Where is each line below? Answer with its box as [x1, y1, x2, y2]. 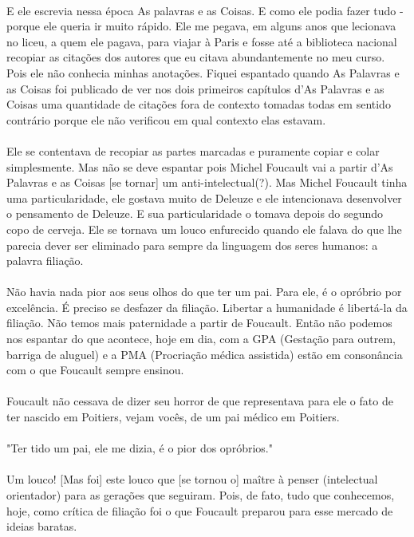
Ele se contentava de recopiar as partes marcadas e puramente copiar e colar [6, 142, 380, 159]
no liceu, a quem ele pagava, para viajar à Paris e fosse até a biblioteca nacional [6, 33, 397, 49]
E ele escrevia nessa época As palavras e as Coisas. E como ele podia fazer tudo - [6, 2, 404, 18]
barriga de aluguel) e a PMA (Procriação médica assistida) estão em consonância [6, 345, 403, 362]
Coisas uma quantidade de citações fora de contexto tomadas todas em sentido [6, 96, 391, 113]
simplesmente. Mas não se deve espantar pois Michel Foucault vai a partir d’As [6, 158, 393, 175]
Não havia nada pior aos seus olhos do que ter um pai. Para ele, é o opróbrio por [6, 283, 402, 300]
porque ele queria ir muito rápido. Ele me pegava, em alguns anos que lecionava [6, 18, 396, 34]
